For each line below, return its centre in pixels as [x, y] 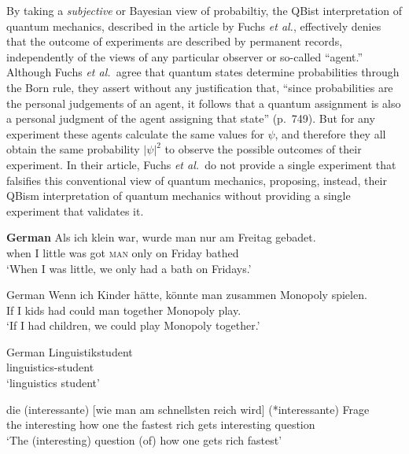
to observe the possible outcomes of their [263, 149]
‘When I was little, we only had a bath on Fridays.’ [129, 268]
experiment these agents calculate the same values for [135, 133]
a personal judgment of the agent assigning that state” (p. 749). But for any [191, 118]
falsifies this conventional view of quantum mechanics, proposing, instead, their [197, 180]
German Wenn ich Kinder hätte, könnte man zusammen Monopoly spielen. [187, 295]
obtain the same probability [73, 149]
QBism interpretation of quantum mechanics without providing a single [179, 196]
